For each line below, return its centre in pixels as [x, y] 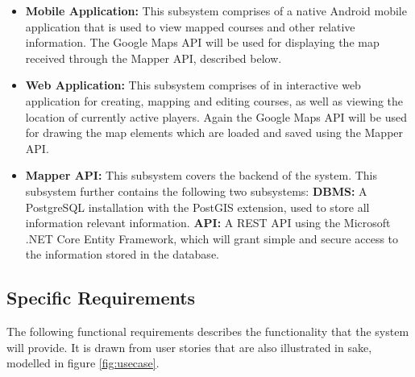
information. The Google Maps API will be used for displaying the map [202, 42]
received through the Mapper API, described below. [154, 58]
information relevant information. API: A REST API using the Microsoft [208, 223]
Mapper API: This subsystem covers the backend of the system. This [201, 175]
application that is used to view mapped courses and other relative [190, 26]
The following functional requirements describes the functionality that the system [208, 331]
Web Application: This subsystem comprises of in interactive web [193, 85]
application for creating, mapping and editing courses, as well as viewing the [214, 100]
